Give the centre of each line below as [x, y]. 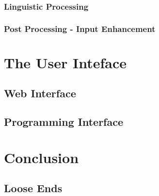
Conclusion [41, 157]
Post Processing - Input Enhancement [80, 28]
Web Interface [40, 93]
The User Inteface [65, 62]
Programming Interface [64, 122]
